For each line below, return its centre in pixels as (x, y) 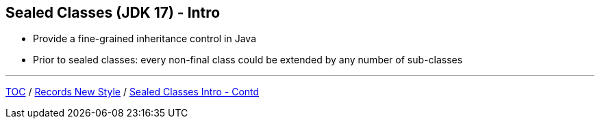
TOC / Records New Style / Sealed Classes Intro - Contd (133, 92)
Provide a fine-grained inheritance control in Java (145, 39)
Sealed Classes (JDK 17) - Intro (113, 13)
